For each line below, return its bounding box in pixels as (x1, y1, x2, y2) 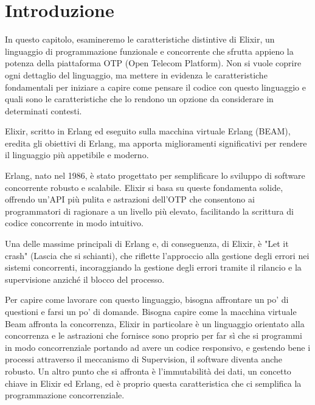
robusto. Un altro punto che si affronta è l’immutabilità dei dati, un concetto (5, 364, 291, 377)
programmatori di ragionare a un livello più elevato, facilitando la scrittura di (5, 204, 294, 217)
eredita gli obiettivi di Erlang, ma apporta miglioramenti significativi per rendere (5, 136, 307, 149)
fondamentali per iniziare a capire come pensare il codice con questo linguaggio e (5, 80, 306, 93)
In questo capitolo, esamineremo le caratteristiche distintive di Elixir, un (5, 33, 275, 46)
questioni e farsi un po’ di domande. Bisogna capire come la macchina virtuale (5, 305, 297, 317)
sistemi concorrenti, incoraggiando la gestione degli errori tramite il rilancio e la (5, 261, 302, 274)
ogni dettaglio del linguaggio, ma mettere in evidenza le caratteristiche (5, 68, 268, 81)
